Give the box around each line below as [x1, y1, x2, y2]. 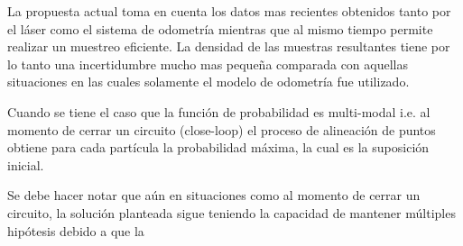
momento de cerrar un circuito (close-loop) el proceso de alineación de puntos [7, 120, 436, 139]
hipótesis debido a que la [7, 221, 144, 240]
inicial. [7, 155, 44, 174]
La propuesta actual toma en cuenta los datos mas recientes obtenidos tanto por [7, 2, 451, 20]
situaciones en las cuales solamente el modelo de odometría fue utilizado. [7, 72, 410, 91]
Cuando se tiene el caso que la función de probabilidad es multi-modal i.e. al [7, 102, 431, 121]
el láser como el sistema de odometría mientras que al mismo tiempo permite [7, 19, 433, 38]
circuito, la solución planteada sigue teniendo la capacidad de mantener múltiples [7, 203, 456, 222]
